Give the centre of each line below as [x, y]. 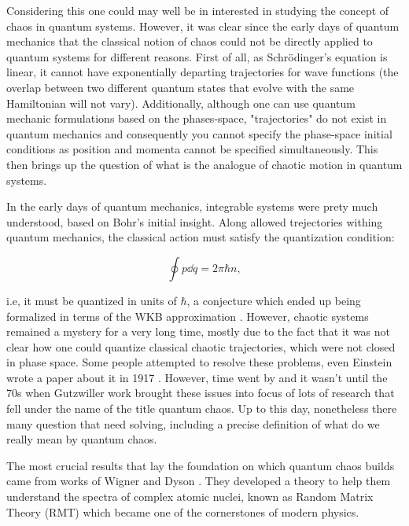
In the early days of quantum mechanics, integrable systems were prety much [192, 206]
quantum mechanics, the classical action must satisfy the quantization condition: [201, 237]
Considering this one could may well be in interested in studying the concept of [198, 10]
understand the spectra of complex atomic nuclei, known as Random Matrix [190, 497]
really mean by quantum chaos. [82, 439]
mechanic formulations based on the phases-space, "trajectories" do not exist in [197, 118]
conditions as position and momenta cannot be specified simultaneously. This [192, 149]
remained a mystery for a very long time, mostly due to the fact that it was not [199, 331]
